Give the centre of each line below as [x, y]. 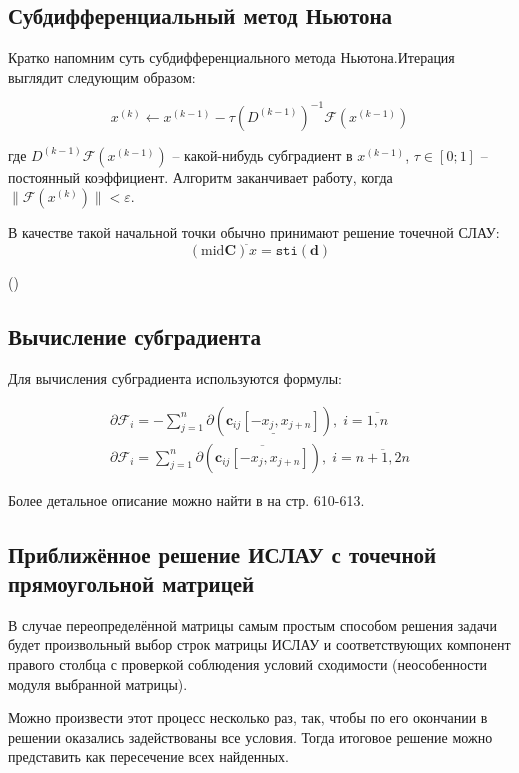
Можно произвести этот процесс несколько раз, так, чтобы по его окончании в [248, 717]
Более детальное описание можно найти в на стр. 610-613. [186, 499]
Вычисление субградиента [135, 336]
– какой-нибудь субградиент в [262, 154]
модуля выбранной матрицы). [98, 683]
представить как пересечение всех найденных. [148, 756]
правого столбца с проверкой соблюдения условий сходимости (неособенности [248, 663]
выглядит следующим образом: [102, 76]
